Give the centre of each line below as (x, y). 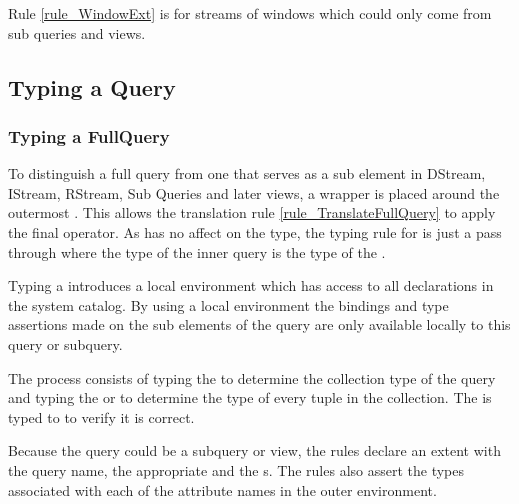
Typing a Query (92, 86)
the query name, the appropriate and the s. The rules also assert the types (236, 469)
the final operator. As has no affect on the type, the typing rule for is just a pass (255, 231)
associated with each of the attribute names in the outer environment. (222, 489)
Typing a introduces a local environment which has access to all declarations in (251, 285)
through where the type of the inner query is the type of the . (197, 251)
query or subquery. (65, 343)
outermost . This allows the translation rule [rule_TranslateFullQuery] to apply (252, 212)
